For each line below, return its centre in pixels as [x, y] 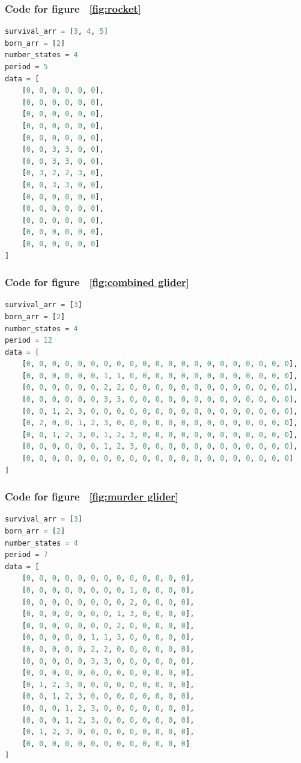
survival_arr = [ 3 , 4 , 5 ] [56, 32]
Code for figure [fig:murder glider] [92, 497]
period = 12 [29, 341]
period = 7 [26, 555]
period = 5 [26, 67]
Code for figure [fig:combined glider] [97, 282]
